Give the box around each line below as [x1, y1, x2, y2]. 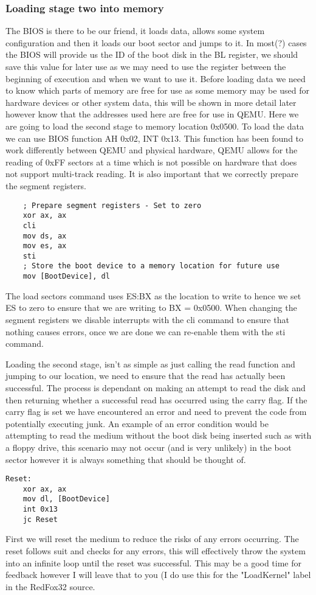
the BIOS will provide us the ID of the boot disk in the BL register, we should [5, 48, 298, 61]
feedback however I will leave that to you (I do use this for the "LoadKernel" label [5, 568, 311, 581]
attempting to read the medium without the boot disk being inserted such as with [5, 429, 312, 442]
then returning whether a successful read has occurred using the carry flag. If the [5, 393, 307, 406]
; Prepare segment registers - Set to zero [22, 201, 202, 210]
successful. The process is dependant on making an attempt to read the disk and [5, 381, 306, 394]
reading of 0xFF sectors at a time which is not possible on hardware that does [5, 155, 297, 168]
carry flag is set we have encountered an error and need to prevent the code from [5, 405, 307, 418]
